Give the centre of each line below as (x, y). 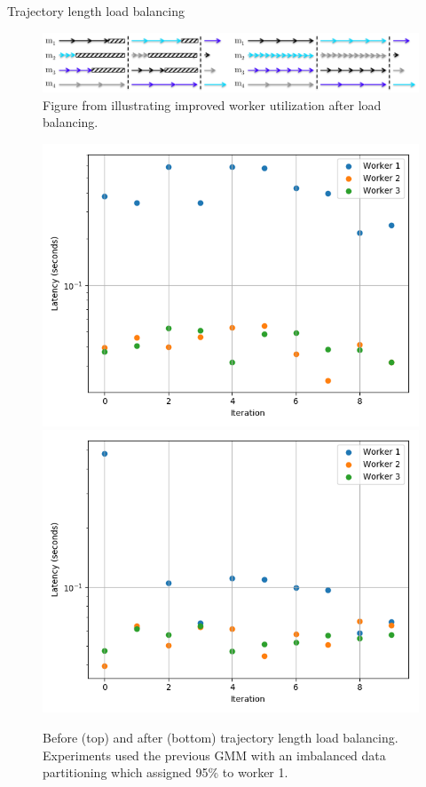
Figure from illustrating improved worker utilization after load (212, 104)
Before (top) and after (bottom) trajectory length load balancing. (221, 738)
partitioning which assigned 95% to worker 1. (166, 772)
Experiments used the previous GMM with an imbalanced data (214, 755)
